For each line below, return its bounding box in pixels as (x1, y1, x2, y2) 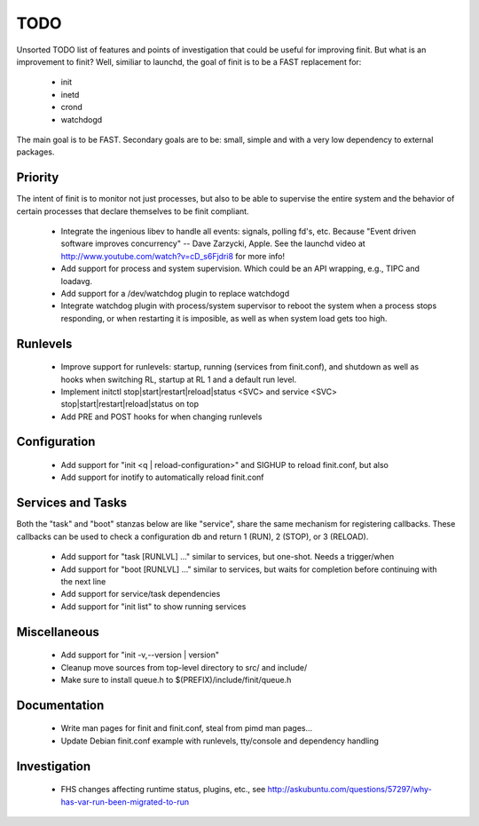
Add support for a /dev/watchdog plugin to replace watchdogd (60, 288, 290, 298)
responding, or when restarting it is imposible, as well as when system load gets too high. (60, 313, 388, 323)
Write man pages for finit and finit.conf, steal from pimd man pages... (60, 723, 313, 734)
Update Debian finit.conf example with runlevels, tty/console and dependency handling (60, 735, 379, 746)
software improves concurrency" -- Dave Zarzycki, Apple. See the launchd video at (60, 238, 365, 249)
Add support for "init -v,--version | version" (60, 649, 220, 661)
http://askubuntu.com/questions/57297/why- (267, 784, 432, 795)
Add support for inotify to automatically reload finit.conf (60, 472, 265, 483)
